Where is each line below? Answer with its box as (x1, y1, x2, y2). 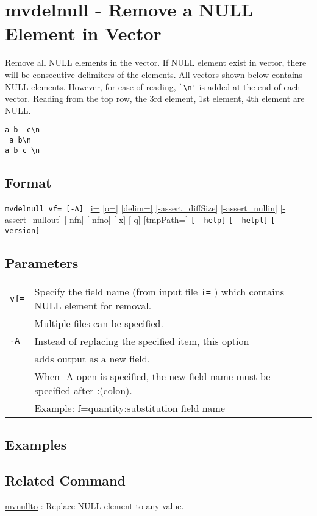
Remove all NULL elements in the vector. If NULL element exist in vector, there (5, 56, 307, 69)
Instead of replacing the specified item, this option (34, 333, 249, 348)
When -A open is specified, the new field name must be (34, 369, 271, 383)
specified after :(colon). (34, 383, 132, 397)
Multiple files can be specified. (34, 316, 163, 330)
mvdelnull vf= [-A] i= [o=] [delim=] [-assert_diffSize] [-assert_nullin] (5, 201, 277, 214)
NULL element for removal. (34, 298, 152, 313)
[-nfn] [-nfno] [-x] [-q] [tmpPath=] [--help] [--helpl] (64, 213, 268, 226)
